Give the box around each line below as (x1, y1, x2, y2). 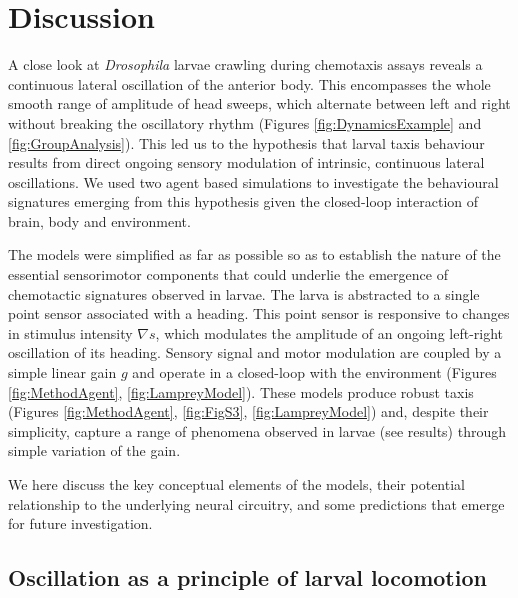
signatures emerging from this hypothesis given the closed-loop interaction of (8, 191, 479, 212)
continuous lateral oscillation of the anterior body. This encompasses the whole (8, 73, 491, 94)
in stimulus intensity (8, 322, 133, 343)
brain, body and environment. (8, 210, 191, 231)
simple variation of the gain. (8, 440, 181, 461)
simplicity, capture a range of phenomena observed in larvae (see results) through (8, 420, 507, 441)
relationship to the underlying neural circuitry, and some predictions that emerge (8, 493, 505, 514)
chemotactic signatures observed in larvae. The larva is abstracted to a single (8, 283, 480, 304)
